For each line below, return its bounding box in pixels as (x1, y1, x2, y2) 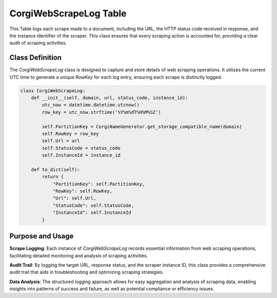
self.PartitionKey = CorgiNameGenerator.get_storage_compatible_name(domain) (42, 124, 242, 129)
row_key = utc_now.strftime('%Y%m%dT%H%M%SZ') (42, 109, 161, 115)
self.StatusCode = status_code (42, 145, 121, 151)
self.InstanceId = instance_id (42, 152, 121, 158)
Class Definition (9, 53, 62, 62)
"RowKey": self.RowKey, (52, 188, 113, 194)
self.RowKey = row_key (42, 131, 100, 136)
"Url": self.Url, (52, 195, 96, 201)
